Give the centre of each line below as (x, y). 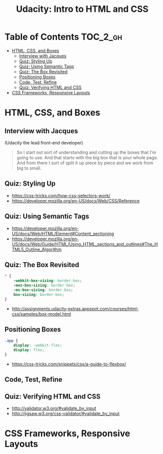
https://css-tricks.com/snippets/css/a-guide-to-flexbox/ (69, 364)
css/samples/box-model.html (41, 314)
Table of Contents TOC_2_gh (64, 37)
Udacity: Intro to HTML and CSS (82, 9)
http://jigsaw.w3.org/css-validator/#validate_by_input (65, 413)
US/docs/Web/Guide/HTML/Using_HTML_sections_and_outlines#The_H (85, 244)
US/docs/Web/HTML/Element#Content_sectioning (63, 233)
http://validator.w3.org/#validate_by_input (54, 409)
